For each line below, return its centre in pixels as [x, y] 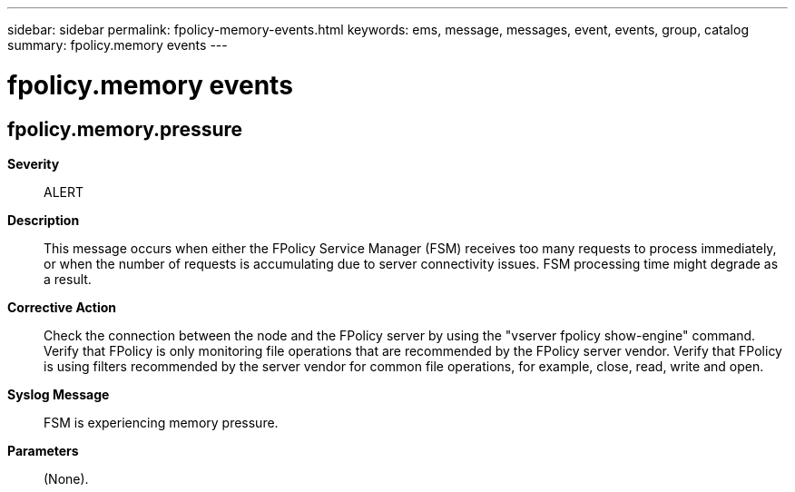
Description [44, 220]
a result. [68, 279]
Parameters [43, 450]
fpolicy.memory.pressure [125, 129]
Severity [34, 163]
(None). [66, 478]
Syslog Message [59, 394]
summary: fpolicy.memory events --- [118, 45]
